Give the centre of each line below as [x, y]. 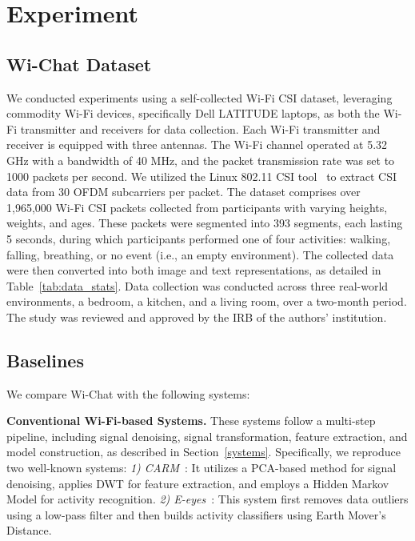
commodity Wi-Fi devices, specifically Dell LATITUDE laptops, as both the [193, 113]
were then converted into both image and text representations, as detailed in [194, 270]
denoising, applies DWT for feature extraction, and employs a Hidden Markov [198, 483]
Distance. [29, 530]
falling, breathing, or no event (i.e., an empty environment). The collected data [200, 254]
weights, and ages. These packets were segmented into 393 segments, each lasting [205, 223]
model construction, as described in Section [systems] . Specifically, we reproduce [204, 452]
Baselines [45, 360]
